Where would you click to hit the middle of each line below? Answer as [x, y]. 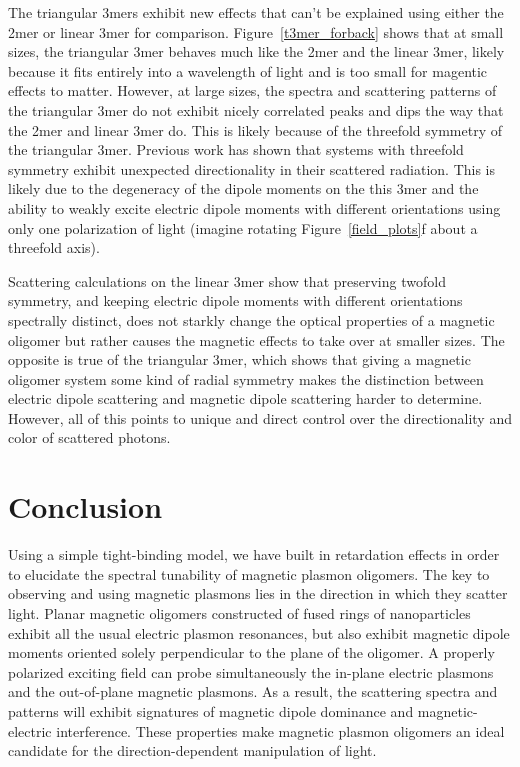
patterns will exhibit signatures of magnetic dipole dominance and [211, 710]
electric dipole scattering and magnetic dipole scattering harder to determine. [245, 398]
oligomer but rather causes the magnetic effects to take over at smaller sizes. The [256, 339]
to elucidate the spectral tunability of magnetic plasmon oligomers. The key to [249, 573]
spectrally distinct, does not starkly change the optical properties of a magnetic [251, 319]
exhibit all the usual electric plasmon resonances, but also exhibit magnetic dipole [259, 632]
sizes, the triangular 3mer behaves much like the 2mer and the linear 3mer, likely [256, 51]
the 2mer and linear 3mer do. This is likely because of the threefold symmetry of [255, 129]
